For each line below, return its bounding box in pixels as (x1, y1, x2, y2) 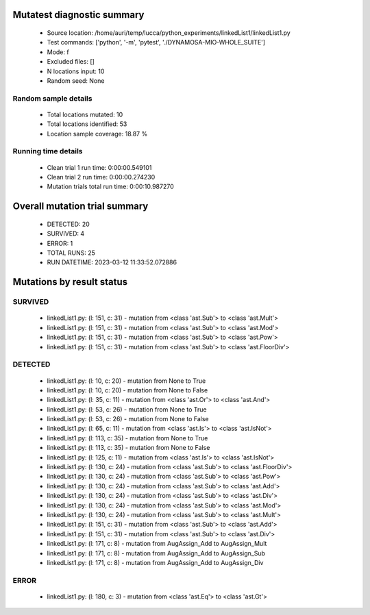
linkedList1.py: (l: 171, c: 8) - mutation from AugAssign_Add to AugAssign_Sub (47, 549, 266, 557)
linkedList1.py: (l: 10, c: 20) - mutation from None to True (47, 377, 206, 385)
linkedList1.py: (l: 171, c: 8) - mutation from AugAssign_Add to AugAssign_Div (47, 558, 264, 566)
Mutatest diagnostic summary (12, 9, 145, 21)
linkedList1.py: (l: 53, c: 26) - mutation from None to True (47, 405, 207, 414)
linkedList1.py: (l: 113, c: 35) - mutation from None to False (47, 444, 210, 452)
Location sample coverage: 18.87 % (47, 129, 148, 138)
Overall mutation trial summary (12, 201, 149, 212)
